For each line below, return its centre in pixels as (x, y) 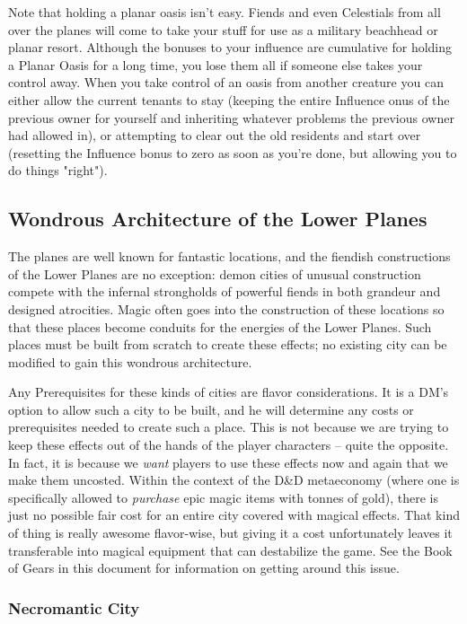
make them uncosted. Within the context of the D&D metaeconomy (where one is (234, 480)
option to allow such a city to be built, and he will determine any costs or (211, 409)
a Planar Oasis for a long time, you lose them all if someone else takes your (216, 64)
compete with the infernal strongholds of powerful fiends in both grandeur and (225, 291)
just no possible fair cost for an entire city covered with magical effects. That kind (234, 515)
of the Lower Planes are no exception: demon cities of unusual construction (215, 273)
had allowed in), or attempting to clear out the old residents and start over (215, 135)
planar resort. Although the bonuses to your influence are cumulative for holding (230, 47)
